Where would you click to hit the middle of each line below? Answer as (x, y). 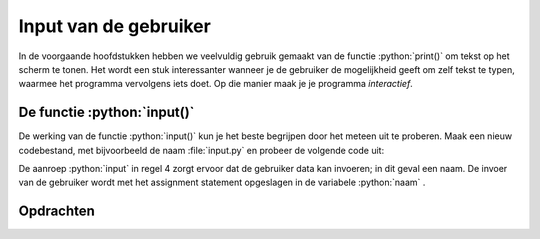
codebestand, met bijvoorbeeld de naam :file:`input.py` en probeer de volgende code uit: (201, 150)
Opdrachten (56, 211)
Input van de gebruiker (115, 26)
